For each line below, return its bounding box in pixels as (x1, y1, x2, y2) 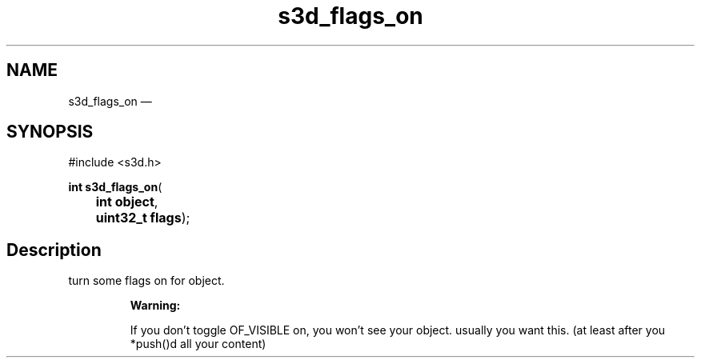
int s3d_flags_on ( (68, 180, 162, 194)
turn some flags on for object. (68, 274, 225, 288)
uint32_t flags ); (95, 210, 190, 226)
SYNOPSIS (6, 122, 94, 142)
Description (6, 239, 102, 260)
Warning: (130, 298, 181, 313)
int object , (95, 194, 158, 210)
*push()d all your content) (130, 337, 266, 351)
